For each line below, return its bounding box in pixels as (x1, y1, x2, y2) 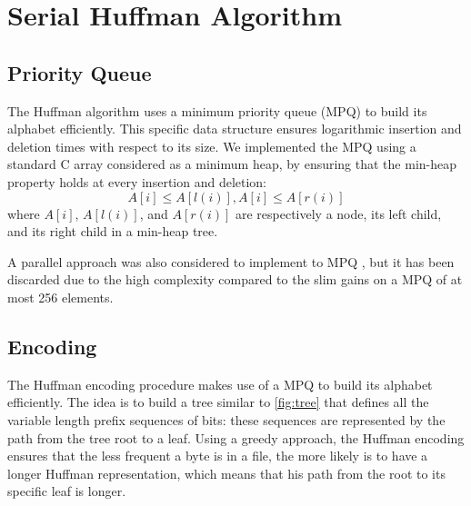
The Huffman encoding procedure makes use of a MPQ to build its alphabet (7, 374, 433, 393)
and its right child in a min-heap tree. (7, 222, 218, 241)
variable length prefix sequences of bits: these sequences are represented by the (7, 410, 446, 429)
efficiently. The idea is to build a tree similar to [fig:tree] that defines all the (7, 392, 429, 412)
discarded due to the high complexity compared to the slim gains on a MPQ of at (7, 270, 463, 289)
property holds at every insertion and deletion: (7, 172, 267, 191)
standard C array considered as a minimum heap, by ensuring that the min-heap (7, 154, 457, 174)
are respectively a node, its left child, (235, 203, 442, 223)
